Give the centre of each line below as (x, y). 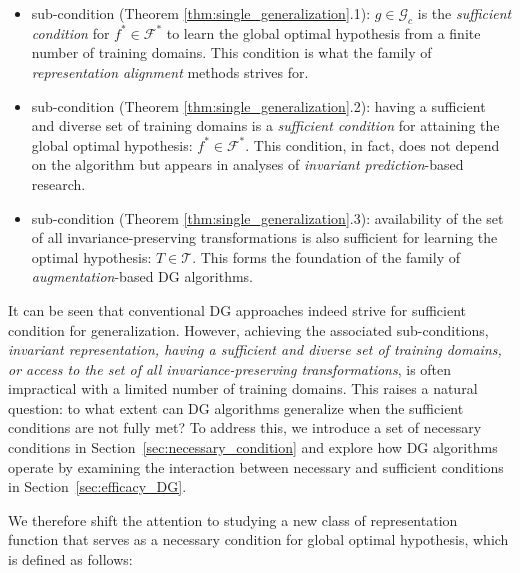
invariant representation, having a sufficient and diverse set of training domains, (255, 349)
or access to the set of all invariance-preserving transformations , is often (230, 368)
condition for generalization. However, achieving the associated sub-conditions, (248, 329)
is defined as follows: (70, 559)
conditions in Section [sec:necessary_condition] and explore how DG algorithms (253, 447)
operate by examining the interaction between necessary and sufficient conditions (256, 466)
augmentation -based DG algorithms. (142, 276)
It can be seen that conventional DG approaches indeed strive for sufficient (237, 309)
